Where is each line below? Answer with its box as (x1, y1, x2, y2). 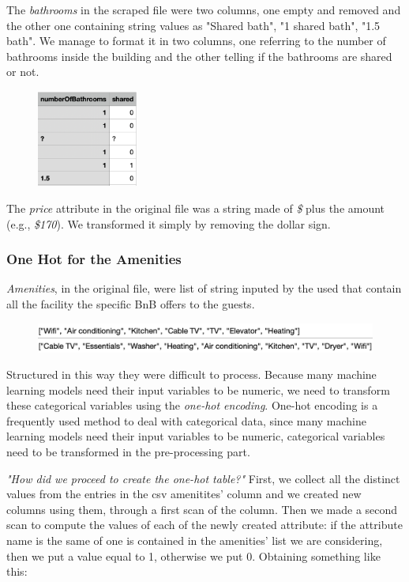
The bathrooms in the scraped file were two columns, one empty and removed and (6, 2, 401, 17)
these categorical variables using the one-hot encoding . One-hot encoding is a (6, 397, 378, 414)
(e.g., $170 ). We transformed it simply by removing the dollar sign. (6, 215, 331, 232)
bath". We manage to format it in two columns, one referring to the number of (6, 32, 386, 49)
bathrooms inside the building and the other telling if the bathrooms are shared (6, 47, 392, 64)
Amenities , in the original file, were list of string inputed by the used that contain (6, 280, 402, 297)
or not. (6, 63, 39, 80)
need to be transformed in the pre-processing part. (6, 444, 250, 460)
